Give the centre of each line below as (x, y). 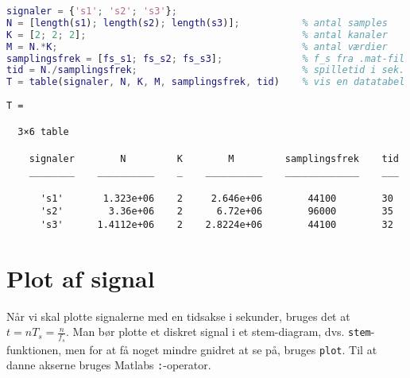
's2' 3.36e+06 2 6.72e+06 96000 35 (217, 212)
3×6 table (43, 132)
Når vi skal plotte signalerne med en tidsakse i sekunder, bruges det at (178, 316)
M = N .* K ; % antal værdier (197, 46)
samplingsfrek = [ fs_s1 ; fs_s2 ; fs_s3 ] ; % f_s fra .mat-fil (206, 58)
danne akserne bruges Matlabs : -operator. (109, 365)
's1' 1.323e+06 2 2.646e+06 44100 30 (217, 198)
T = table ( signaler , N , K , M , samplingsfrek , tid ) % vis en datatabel (206, 82)
